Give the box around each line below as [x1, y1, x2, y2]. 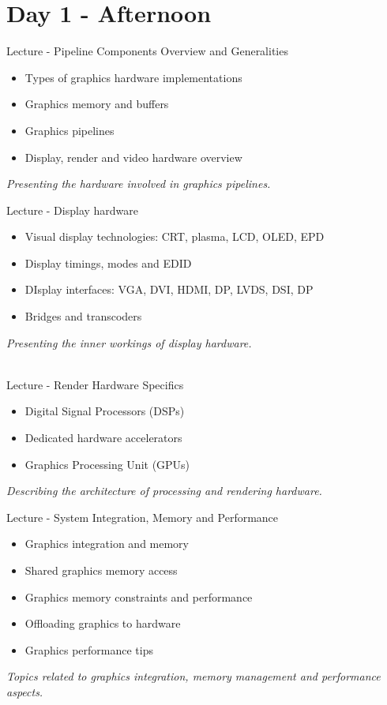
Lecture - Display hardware [6, 201, 139, 218]
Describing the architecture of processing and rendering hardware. [6, 482, 322, 499]
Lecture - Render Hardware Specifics [6, 376, 184, 392]
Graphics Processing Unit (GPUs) [24, 456, 190, 472]
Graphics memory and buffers [24, 96, 169, 112]
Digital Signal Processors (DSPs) [24, 403, 185, 419]
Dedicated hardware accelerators [24, 429, 182, 446]
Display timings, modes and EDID [24, 254, 192, 271]
